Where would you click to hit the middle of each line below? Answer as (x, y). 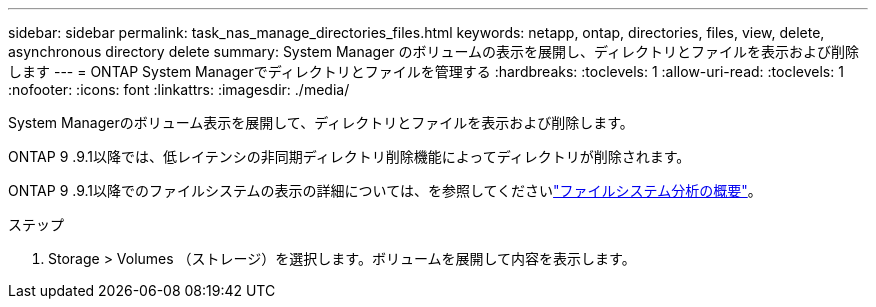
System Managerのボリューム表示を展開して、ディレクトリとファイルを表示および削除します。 (321, 122)
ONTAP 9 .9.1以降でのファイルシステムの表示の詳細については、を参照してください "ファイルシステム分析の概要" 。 (385, 190)
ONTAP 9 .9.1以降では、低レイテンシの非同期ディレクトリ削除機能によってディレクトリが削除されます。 (349, 156)
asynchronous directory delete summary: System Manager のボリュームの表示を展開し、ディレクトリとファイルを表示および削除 (434, 51)
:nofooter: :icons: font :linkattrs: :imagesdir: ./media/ (179, 89)
